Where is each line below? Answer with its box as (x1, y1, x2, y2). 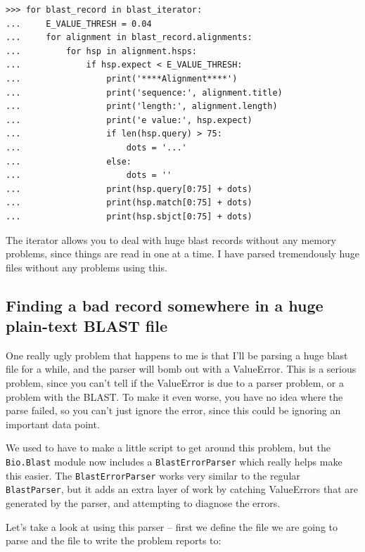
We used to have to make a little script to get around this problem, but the (6, 440, 331, 455)
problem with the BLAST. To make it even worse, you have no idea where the (6, 389, 343, 404)
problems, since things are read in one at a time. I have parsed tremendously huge (6, 246, 359, 261)
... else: (6, 156, 132, 167)
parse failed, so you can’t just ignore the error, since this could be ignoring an (6, 403, 341, 418)
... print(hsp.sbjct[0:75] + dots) (6, 211, 252, 222)
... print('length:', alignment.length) (6, 101, 278, 112)
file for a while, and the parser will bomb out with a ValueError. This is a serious (6, 361, 357, 376)
